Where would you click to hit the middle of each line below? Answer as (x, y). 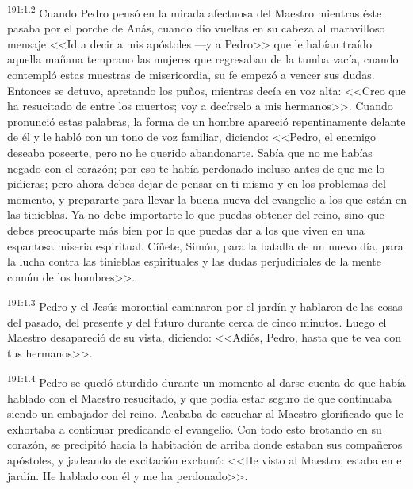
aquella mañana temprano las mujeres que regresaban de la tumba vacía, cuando (203, 59)
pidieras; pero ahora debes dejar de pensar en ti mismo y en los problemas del (197, 183)
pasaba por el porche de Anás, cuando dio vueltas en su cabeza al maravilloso (196, 28)
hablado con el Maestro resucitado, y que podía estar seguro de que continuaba (200, 397)
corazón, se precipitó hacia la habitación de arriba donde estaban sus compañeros (205, 444)
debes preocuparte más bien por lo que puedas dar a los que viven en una (186, 229)
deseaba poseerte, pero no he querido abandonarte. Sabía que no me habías (190, 152)
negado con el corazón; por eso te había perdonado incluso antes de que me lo (196, 168)
